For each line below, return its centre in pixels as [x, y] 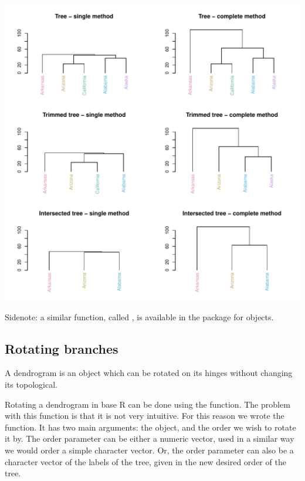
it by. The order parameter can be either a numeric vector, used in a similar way [150, 438]
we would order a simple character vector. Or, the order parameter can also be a [149, 450]
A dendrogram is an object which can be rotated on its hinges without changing [149, 373]
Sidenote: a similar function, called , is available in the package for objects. [139, 316]
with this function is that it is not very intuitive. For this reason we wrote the [145, 416]
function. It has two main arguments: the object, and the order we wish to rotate [150, 427]
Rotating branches [62, 348]
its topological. [31, 384]
